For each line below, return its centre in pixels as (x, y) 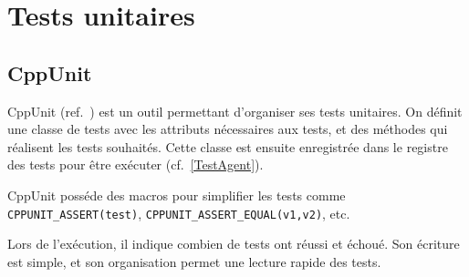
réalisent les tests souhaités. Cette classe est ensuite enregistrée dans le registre (228, 146)
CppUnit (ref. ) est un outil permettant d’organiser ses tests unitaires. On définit (235, 111)
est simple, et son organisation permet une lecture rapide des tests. (194, 261)
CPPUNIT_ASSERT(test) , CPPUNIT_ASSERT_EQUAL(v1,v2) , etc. (179, 213)
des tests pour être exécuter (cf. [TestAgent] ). (135, 164)
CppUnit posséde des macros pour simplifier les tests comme (177, 195)
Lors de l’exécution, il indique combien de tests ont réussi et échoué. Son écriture (234, 244)
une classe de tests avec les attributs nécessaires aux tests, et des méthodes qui (228, 129)
